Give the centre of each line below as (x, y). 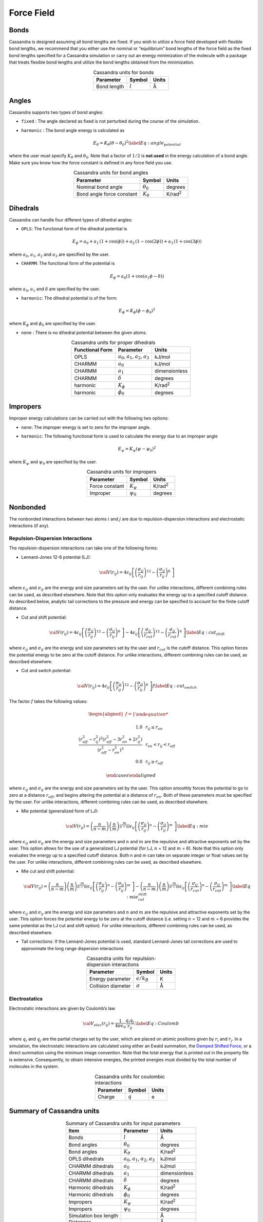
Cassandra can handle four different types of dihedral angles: (71, 219)
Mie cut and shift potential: (48, 871)
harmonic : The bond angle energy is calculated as (73, 130)
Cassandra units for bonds (124, 72)
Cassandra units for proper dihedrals (113, 343)
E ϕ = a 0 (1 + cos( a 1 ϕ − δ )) (137, 277)
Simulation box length (93, 1216)
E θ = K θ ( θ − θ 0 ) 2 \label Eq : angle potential (137, 143)
